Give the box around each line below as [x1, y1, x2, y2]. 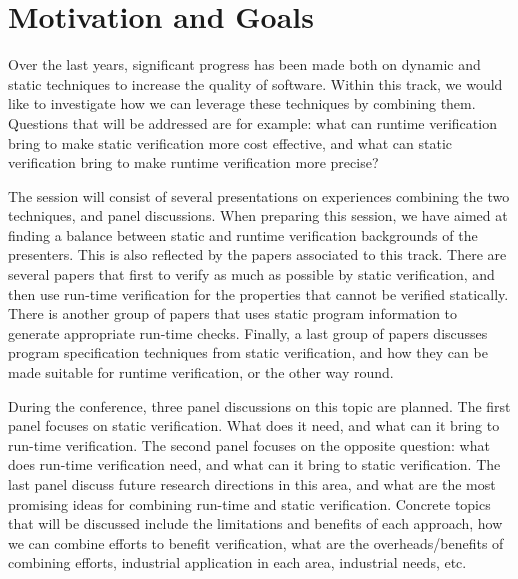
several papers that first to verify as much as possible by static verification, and [8, 264, 495, 285]
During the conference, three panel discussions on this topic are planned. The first [8, 395, 511, 416]
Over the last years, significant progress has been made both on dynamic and [8, 54, 481, 75]
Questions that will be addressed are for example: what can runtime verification [8, 112, 497, 133]
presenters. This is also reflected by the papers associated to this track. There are [8, 244, 507, 265]
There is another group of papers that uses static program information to [8, 303, 458, 324]
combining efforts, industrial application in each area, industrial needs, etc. [8, 552, 467, 573]
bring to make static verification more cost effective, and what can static [8, 132, 453, 153]
